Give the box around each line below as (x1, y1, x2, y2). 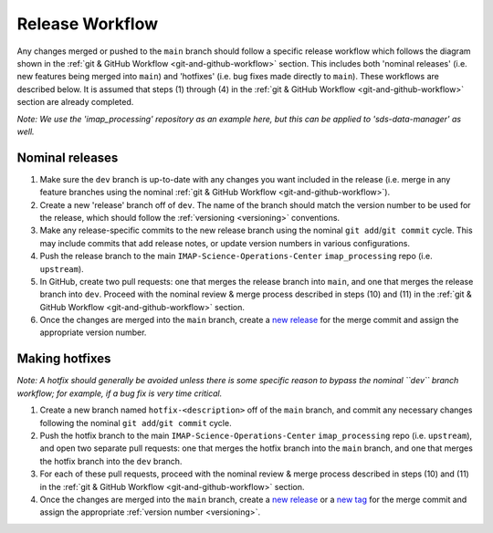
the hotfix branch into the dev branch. (39, 455, 183, 466)
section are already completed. (16, 97, 134, 108)
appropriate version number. (39, 327, 147, 338)
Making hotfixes (16, 351, 111, 367)
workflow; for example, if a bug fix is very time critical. (16, 388, 223, 399)
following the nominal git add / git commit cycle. (39, 417, 232, 428)
